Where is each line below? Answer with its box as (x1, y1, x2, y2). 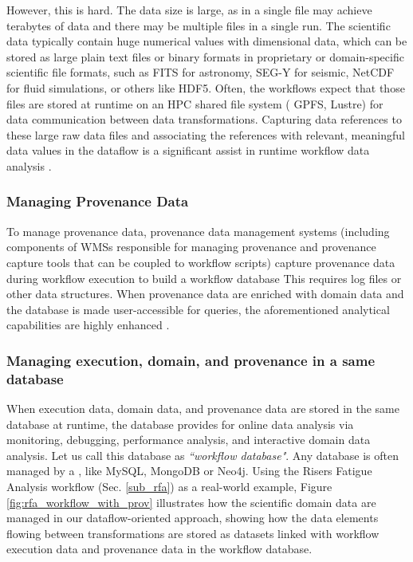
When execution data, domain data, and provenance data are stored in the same (6, 400, 399, 417)
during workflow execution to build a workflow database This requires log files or (6, 269, 402, 286)
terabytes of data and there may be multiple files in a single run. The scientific (6, 17, 391, 33)
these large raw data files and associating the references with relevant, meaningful (6, 126, 405, 143)
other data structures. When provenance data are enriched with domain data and (6, 285, 404, 302)
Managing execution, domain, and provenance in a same (6, 350, 376, 370)
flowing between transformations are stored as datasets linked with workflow (6, 525, 380, 541)
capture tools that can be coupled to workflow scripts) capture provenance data (6, 253, 395, 270)
